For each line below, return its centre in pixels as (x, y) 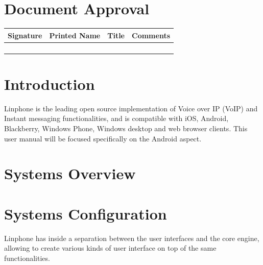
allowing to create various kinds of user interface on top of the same (110, 248)
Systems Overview (70, 173)
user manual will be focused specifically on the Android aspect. (103, 138)
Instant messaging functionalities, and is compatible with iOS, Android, (116, 118)
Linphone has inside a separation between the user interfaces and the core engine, (132, 238)
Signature (25, 35)
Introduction (50, 83)
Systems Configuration (86, 213)
